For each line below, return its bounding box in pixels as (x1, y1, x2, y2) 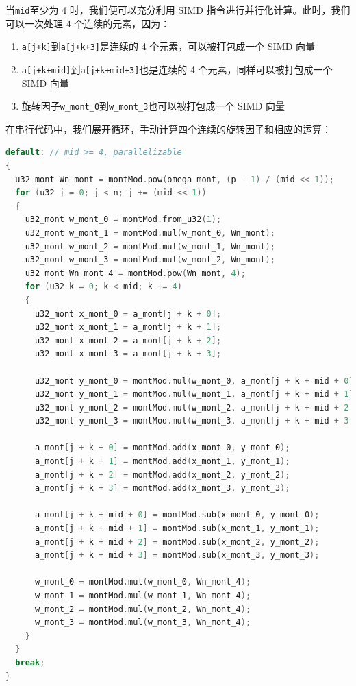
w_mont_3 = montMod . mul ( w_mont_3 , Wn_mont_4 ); (34, 617, 251, 628)
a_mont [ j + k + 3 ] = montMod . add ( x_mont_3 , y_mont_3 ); (34, 483, 290, 493)
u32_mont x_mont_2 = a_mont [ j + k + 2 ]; (34, 335, 222, 345)
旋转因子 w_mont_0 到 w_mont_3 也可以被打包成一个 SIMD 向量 (21, 99, 285, 113)
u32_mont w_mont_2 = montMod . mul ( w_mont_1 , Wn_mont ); (25, 241, 275, 252)
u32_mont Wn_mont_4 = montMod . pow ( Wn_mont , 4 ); (25, 268, 246, 278)
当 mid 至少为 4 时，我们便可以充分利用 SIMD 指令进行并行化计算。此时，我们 (5, 3, 351, 16)
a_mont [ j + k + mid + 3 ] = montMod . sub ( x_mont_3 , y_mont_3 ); (34, 550, 320, 561)
